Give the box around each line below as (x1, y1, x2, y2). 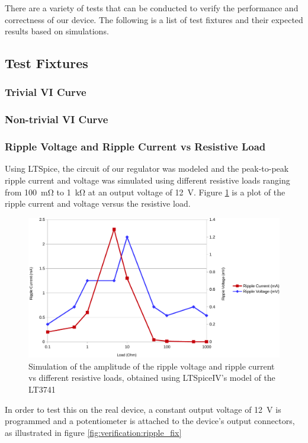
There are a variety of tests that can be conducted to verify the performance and (5, 2, 299, 14)
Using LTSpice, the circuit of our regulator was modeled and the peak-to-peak (5, 162, 289, 175)
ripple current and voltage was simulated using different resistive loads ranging (5, 174, 290, 187)
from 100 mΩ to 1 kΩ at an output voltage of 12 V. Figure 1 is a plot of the (5, 185, 285, 198)
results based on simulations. (5, 25, 109, 37)
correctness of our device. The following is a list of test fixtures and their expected (5, 13, 303, 25)
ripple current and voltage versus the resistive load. (5, 197, 191, 210)
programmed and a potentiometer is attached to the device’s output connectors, (5, 415, 295, 427)
